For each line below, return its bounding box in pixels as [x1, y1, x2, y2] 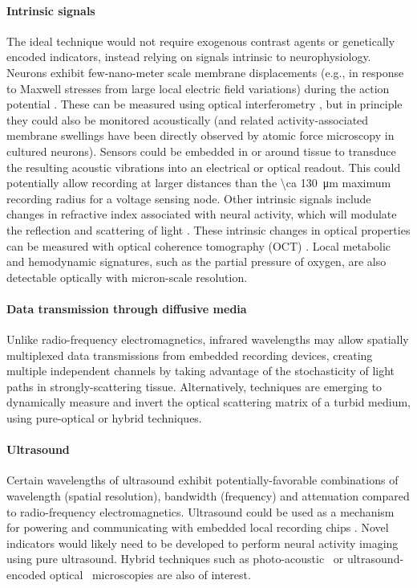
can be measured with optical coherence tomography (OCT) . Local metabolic [6, 237, 391, 254]
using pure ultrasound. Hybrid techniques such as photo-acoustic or [6, 550, 344, 567]
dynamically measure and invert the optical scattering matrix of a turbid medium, [6, 394, 411, 410]
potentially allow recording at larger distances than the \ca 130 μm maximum [6, 174, 391, 191]
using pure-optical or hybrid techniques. [6, 410, 202, 427]
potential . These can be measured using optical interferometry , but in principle [6, 96, 403, 112]
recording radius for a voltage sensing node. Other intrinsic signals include [6, 190, 371, 206]
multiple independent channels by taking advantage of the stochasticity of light [6, 362, 395, 379]
